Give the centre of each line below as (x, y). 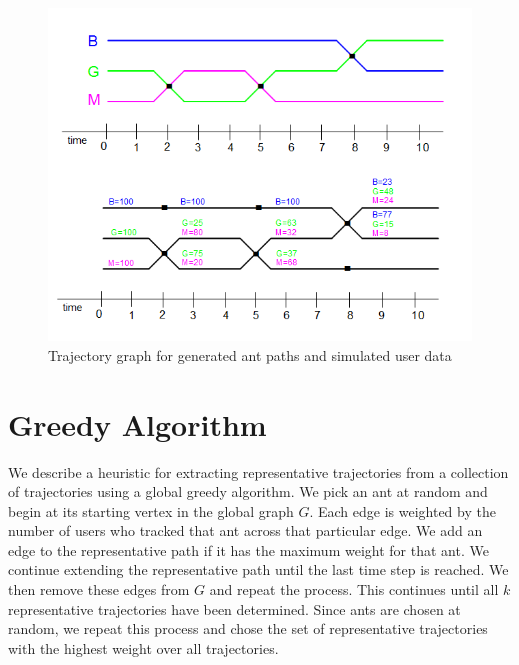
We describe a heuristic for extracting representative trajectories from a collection (258, 471)
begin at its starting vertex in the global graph (151, 510)
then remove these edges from (99, 589)
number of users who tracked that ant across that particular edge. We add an (245, 530)
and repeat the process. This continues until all (354, 589)
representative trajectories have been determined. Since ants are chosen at (234, 608)
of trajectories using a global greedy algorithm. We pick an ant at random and (248, 491)
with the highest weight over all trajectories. (143, 647)
